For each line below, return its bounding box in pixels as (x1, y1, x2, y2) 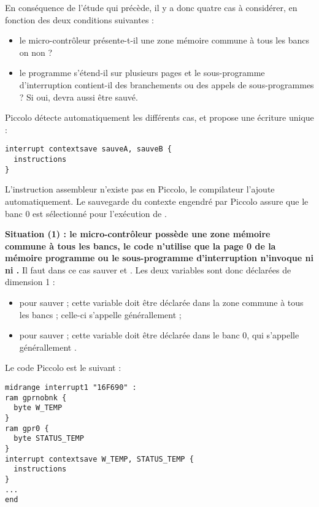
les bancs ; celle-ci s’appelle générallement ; (19, 308, 182, 321)
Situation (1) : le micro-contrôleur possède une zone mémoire (5, 227, 271, 240)
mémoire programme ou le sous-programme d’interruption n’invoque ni (5, 251, 313, 264)
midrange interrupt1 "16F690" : (5, 383, 137, 392)
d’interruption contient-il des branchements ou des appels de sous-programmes (19, 78, 314, 91)
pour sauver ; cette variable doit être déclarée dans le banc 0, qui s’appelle (19, 329, 299, 341)
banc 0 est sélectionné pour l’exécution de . (5, 207, 167, 219)
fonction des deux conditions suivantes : (5, 13, 154, 26)
